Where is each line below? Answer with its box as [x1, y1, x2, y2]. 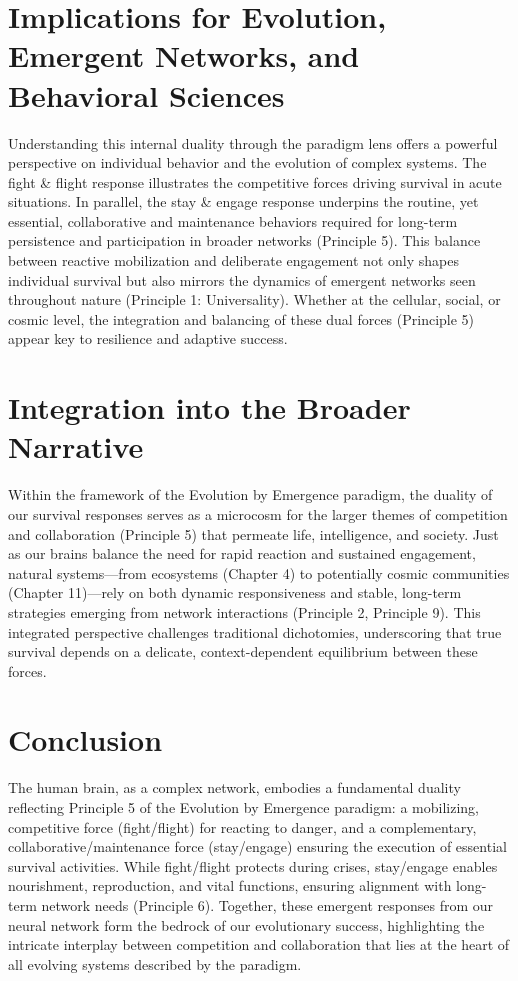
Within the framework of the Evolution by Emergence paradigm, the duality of [8, 484, 493, 505]
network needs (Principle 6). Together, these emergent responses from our [41, 894, 494, 915]
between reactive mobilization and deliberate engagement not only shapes [8, 250, 459, 271]
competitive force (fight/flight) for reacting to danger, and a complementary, [8, 816, 477, 837]
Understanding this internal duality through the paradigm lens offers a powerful [8, 132, 498, 153]
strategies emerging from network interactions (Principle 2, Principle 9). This [8, 601, 481, 622]
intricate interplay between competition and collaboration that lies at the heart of [8, 934, 510, 955]
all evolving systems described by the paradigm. [8, 953, 302, 974]
